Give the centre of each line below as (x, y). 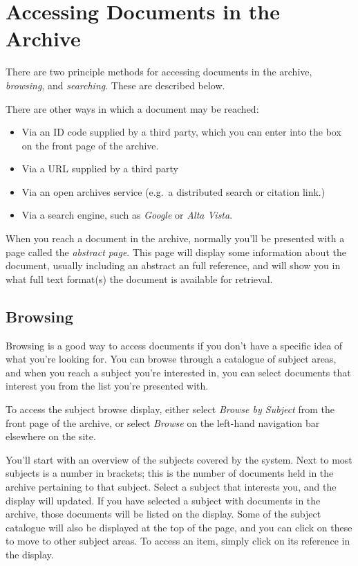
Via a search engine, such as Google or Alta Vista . (127, 215)
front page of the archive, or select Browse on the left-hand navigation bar (163, 422)
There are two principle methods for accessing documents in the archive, (159, 72)
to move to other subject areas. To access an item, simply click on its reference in (178, 541)
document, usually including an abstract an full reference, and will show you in (173, 265)
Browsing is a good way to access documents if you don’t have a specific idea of (174, 345)
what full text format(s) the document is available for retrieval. (139, 279)
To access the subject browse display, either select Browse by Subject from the (170, 409)
